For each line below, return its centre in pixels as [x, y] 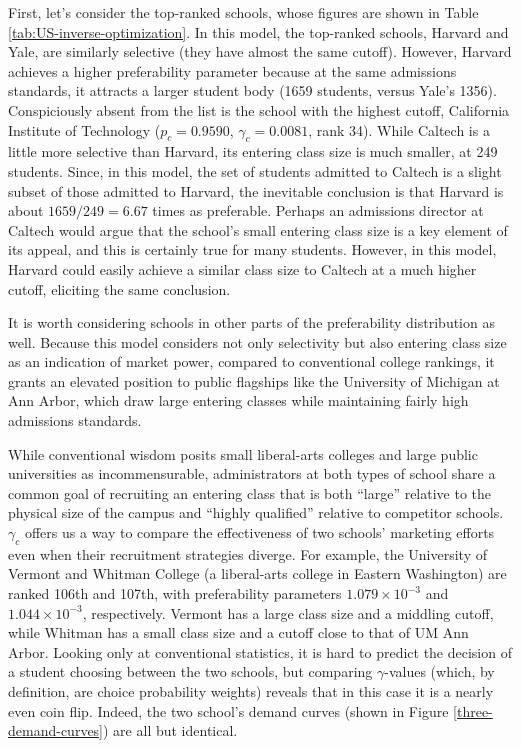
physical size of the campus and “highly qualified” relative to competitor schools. [256, 512]
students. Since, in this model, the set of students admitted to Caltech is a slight [255, 170]
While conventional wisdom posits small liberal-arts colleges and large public [243, 453]
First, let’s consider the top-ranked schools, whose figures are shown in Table [243, 12]
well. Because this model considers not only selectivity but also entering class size [257, 341]
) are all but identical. [170, 730]
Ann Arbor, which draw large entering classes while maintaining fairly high [238, 400]
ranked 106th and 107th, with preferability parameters [175, 593]
